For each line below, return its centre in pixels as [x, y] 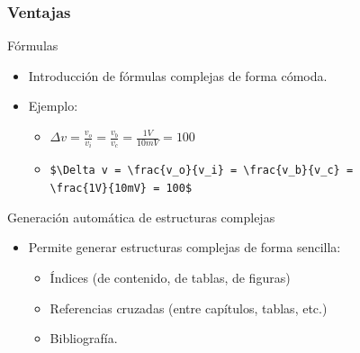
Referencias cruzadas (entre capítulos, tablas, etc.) [189, 308]
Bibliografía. [84, 338]
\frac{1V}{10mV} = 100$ [121, 189]
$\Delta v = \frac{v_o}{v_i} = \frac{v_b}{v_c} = [202, 171]
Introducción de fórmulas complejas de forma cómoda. [178, 75]
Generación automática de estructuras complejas [141, 217]
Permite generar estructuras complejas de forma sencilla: [184, 247]
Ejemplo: [53, 106]
